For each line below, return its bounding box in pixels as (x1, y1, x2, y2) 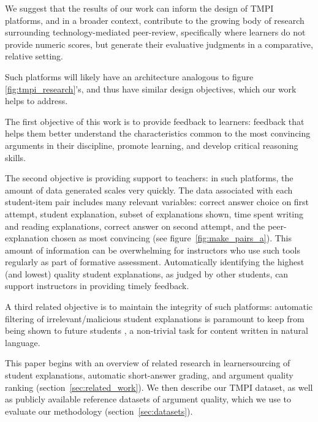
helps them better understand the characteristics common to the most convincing (5, 127, 311, 140)
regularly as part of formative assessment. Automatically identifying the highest (5, 255, 305, 268)
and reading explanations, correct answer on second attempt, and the (5, 219, 265, 232)
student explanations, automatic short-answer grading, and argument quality (5, 369, 293, 382)
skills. (5, 151, 26, 164)
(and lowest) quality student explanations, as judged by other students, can (5, 267, 289, 280)
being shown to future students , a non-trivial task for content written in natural (5, 324, 308, 337)
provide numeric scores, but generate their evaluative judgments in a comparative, (5, 37, 313, 50)
